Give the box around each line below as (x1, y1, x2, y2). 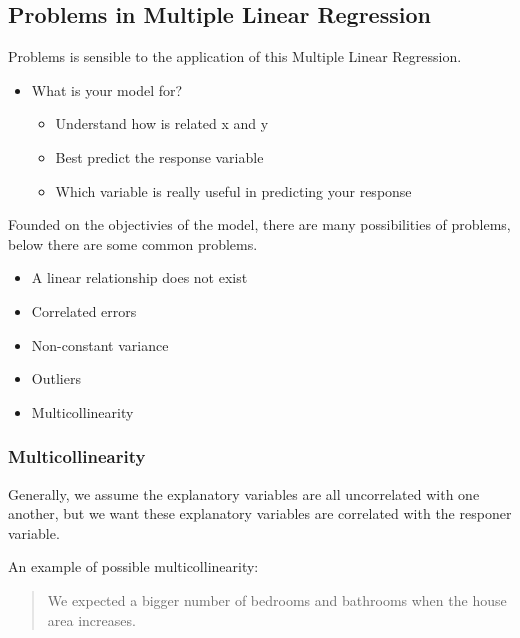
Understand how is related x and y (55, 113, 269, 134)
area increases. (47, 609, 136, 630)
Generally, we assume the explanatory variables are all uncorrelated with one (8, 483, 480, 504)
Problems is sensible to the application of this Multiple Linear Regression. (8, 46, 462, 67)
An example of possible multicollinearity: (8, 556, 259, 577)
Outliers (31, 368, 81, 389)
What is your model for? (31, 79, 183, 100)
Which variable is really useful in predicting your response (55, 180, 412, 201)
